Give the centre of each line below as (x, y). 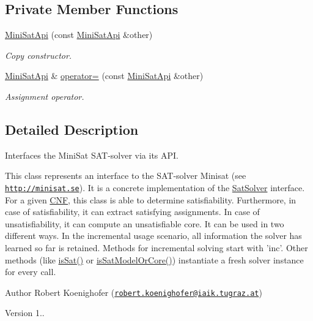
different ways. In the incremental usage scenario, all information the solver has (153, 236)
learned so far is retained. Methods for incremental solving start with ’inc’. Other (156, 247)
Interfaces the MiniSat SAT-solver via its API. (92, 155)
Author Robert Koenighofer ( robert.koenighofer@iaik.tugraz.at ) (134, 292)
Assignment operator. (45, 96)
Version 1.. (25, 313)
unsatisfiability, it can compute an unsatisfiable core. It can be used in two (145, 223)
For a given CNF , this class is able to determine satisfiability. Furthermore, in (151, 199)
